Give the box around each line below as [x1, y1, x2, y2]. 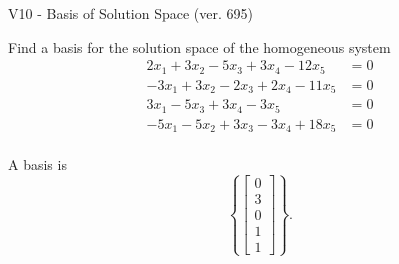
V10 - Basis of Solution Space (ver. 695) [8, 3, 253, 23]
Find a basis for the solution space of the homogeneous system [8, 36, 391, 57]
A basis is [8, 154, 67, 175]
